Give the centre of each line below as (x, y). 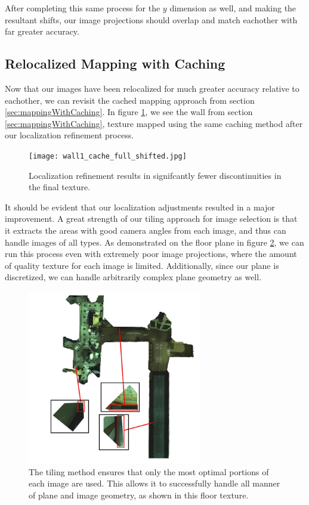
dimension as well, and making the (233, 8)
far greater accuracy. (42, 31)
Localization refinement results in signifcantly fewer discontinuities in (155, 175)
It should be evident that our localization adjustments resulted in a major (140, 207)
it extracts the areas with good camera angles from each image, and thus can (146, 230)
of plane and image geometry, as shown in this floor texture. (139, 495)
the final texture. (60, 187)
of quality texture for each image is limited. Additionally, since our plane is (142, 265)
